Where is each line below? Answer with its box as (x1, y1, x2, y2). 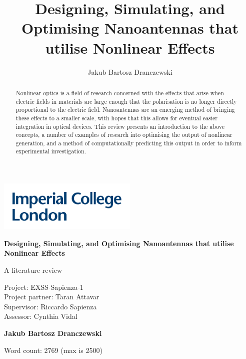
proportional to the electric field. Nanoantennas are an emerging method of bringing (15, 105, 235, 114)
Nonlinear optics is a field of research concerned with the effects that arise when (15, 88, 224, 97)
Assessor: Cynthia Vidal (4, 311, 77, 321)
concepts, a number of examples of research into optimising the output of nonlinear (15, 130, 232, 139)
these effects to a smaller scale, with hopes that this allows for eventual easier (15, 113, 217, 122)
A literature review (4, 264, 62, 275)
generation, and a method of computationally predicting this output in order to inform (15, 138, 242, 147)
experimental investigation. (15, 147, 86, 155)
